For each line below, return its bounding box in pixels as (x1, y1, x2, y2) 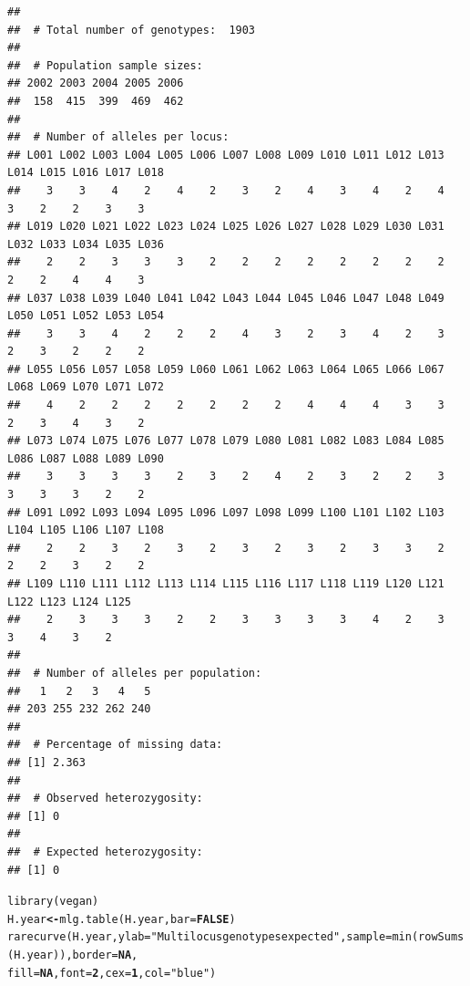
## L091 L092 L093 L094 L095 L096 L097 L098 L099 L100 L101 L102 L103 (7, 505, 444, 519)
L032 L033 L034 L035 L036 (7, 237, 164, 251)
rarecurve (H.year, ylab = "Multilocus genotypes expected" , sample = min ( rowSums (7, 930, 465, 944)
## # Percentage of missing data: (7, 738, 223, 752)
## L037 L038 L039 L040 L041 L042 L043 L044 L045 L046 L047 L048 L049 (7, 291, 444, 305)
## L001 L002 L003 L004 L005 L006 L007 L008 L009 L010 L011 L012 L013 (7, 148, 444, 161)
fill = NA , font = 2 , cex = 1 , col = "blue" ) (7, 966, 217, 980)
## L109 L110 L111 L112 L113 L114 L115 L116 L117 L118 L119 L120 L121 (7, 577, 444, 590)
